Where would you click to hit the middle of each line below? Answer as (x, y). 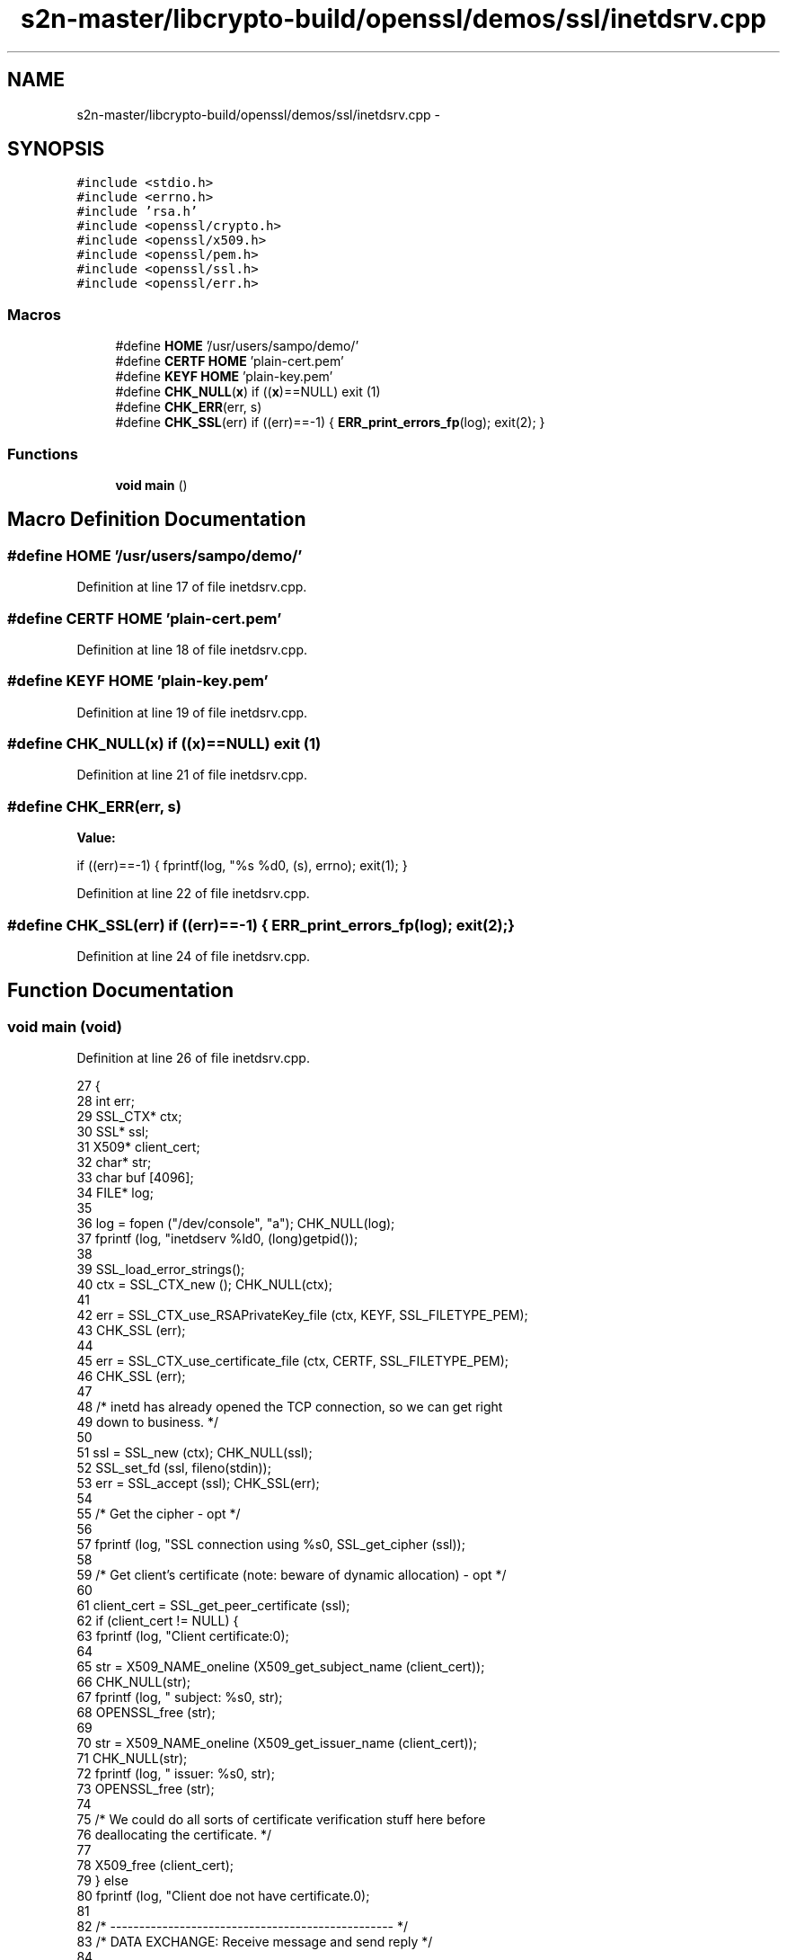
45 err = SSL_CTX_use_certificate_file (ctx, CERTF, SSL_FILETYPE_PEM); (293, 1361)
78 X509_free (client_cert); (155, 1866)
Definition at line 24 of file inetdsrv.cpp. (194, 956)
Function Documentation (120, 991)
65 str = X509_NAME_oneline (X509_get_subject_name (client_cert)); (281, 1667)
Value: (96, 838)
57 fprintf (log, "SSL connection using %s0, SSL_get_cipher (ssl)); (271, 1545)
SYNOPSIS (56, 149)
